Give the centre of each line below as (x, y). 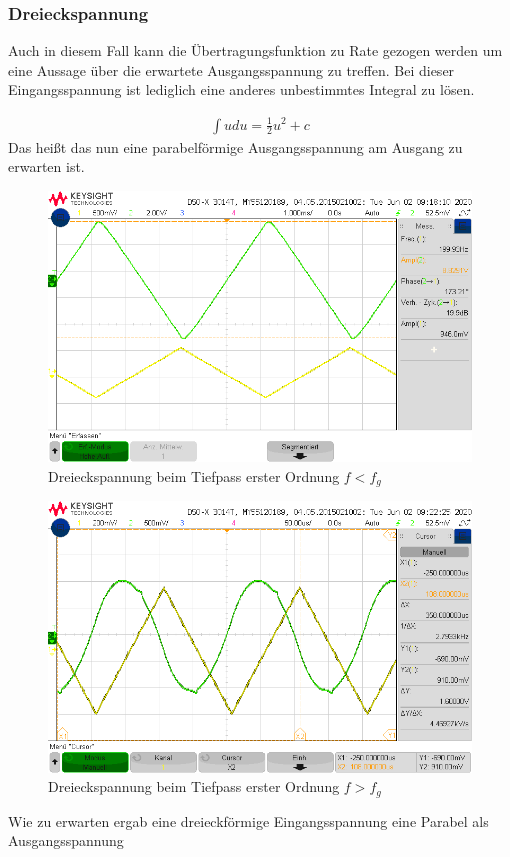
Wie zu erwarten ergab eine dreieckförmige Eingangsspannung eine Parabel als (248, 820)
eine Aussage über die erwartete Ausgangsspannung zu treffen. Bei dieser (231, 69)
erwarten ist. (46, 166)
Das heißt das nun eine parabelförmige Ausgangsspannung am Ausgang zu (235, 146)
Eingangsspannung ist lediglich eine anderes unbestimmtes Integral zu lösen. (241, 89)
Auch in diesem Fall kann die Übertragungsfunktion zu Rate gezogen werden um (255, 50)
